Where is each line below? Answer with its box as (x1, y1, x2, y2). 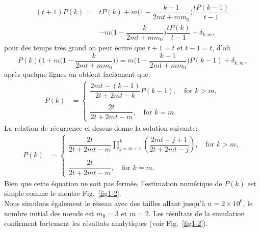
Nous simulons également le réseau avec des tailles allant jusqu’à (4, 197, 205, 208)
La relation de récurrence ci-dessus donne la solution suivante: (4, 122, 198, 133)
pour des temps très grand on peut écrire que (4, 42, 145, 53)
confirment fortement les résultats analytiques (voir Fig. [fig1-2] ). (4, 218, 208, 228)
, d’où (212, 42, 230, 53)
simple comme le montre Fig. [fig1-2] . (4, 188, 121, 198)
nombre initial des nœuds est (4, 208, 94, 218)
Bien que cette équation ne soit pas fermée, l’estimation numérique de (4, 178, 222, 188)
